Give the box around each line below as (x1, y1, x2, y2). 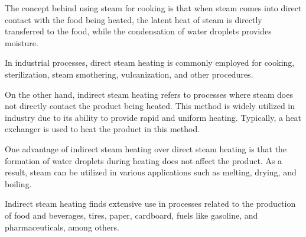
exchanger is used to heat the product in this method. (5, 123, 200, 135)
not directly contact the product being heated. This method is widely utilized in (5, 100, 295, 112)
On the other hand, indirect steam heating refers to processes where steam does (5, 88, 293, 100)
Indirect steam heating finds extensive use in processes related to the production (5, 197, 296, 210)
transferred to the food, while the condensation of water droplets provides (5, 25, 272, 37)
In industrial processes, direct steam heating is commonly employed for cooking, (5, 56, 295, 69)
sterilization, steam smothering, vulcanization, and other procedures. (5, 68, 253, 80)
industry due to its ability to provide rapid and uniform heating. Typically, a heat (5, 111, 302, 123)
